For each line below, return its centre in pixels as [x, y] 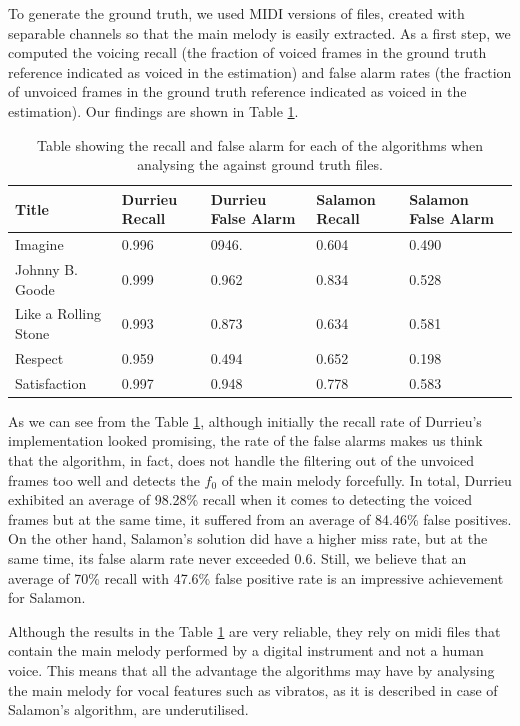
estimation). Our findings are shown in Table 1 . [153, 110]
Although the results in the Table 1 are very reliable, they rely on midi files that [254, 630]
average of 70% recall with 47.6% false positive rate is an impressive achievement [256, 577]
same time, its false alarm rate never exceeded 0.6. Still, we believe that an [237, 558]
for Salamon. [47, 597]
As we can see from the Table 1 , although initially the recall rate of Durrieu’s [245, 420]
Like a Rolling [58, 313]
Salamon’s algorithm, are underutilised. [128, 709]
